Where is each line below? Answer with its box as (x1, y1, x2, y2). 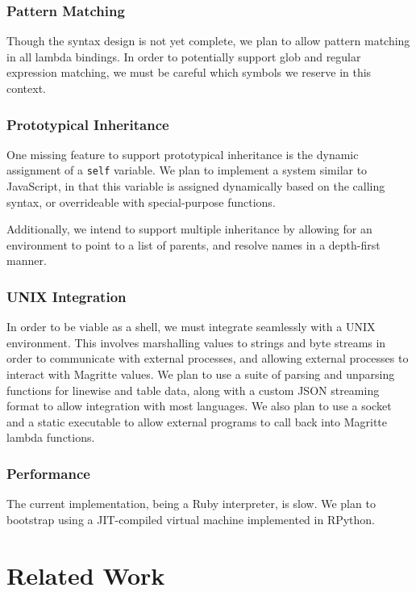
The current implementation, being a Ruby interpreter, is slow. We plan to (6, 495, 376, 512)
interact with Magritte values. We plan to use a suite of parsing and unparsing (6, 366, 395, 383)
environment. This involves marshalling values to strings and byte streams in (6, 334, 386, 351)
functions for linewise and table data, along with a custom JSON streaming (6, 381, 380, 398)
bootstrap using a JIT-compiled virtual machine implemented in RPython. (6, 510, 376, 527)
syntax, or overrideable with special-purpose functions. (6, 193, 276, 210)
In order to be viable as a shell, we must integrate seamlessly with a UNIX (6, 318, 376, 335)
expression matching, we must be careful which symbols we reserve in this (6, 64, 372, 81)
